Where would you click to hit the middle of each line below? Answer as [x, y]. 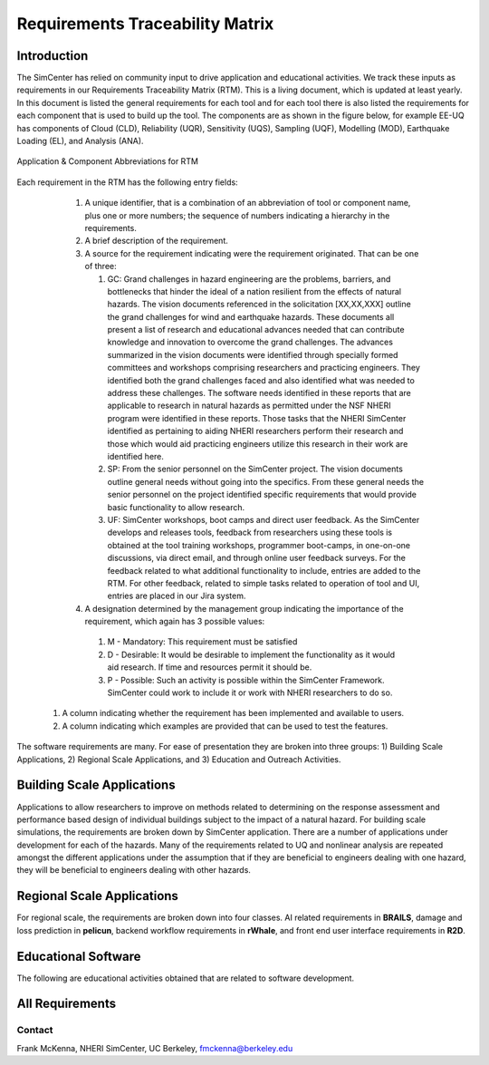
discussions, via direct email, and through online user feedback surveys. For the [257, 558]
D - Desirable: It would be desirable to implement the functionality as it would [251, 654]
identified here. [136, 456]
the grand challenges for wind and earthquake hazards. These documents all [251, 316]
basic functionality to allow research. [176, 507]
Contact [35, 1031]
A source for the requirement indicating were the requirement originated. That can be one [252, 253]
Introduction [53, 56]
